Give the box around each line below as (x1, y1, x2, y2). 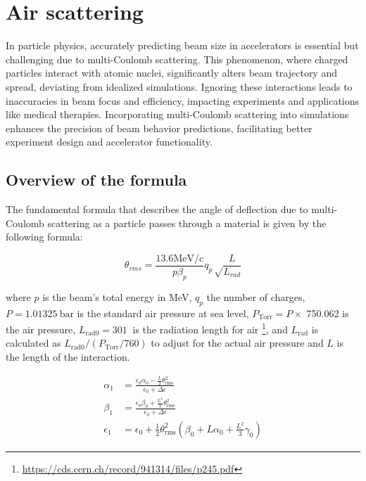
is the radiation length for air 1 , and (132, 320, 288, 336)
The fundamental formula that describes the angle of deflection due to (6, 202, 308, 217)
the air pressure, (6, 321, 76, 336)
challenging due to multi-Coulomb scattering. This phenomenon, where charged (6, 51, 348, 66)
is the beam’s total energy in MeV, (42, 289, 192, 304)
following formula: (6, 229, 83, 244)
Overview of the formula (6, 169, 187, 191)
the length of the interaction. (6, 349, 130, 364)
